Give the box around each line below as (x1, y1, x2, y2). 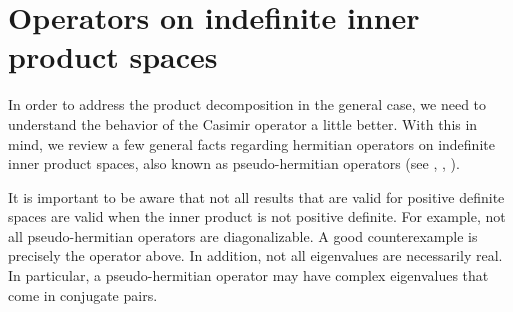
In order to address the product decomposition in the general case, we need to (8, 94, 487, 115)
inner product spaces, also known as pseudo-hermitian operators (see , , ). (8, 153, 460, 174)
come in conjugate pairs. (8, 284, 158, 305)
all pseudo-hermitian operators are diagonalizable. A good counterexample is (8, 225, 478, 246)
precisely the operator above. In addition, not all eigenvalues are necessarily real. (8, 245, 503, 266)
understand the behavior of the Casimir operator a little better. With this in (8, 113, 478, 134)
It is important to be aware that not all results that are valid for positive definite (8, 186, 505, 207)
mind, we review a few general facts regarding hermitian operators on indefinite (8, 133, 495, 154)
